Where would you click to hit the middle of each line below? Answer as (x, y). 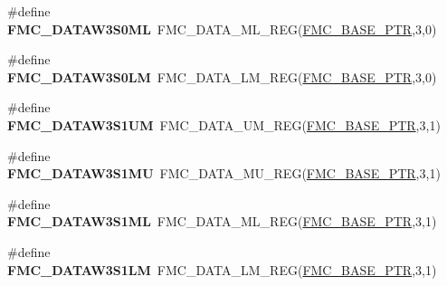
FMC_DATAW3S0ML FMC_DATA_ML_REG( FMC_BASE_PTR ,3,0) (222, 29)
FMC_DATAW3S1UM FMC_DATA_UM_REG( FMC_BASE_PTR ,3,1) (224, 124)
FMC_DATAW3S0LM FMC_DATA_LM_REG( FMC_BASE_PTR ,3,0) (222, 76)
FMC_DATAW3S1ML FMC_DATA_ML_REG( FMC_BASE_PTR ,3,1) (222, 221)
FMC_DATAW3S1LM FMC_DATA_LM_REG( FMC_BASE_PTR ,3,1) (222, 269)
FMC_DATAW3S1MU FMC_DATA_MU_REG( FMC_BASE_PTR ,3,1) (224, 173)
